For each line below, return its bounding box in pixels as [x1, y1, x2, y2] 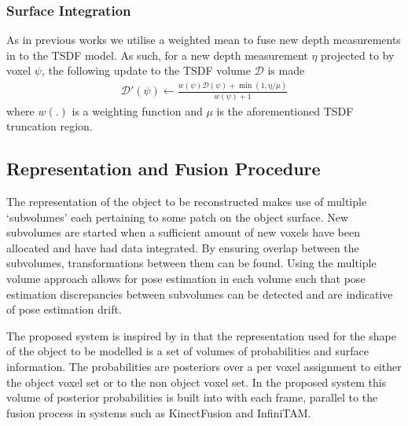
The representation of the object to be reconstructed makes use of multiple [6, 193, 367, 210]
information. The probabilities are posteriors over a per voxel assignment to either [6, 358, 402, 374]
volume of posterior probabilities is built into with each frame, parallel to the [6, 389, 378, 406]
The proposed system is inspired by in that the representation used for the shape [6, 327, 396, 343]
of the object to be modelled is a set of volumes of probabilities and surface [6, 343, 369, 359]
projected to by [321, 46, 395, 63]
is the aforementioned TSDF [216, 102, 354, 119]
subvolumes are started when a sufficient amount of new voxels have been [6, 224, 360, 241]
